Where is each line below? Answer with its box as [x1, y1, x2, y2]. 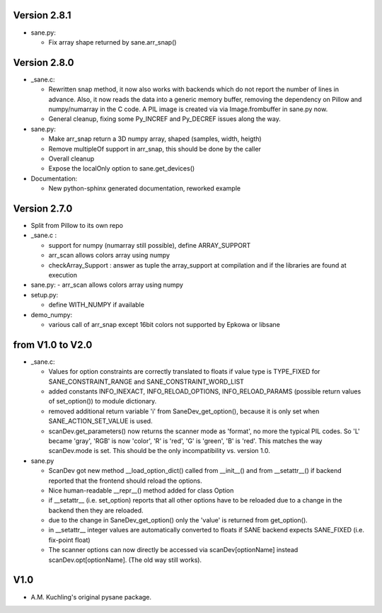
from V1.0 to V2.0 [13, 338, 93, 350]
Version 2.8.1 [13, 9, 71, 21]
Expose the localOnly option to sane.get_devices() [48, 164, 195, 173]
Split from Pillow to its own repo [30, 222, 124, 230]
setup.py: [30, 290, 59, 299]
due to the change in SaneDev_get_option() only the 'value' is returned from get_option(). [48, 516, 308, 525]
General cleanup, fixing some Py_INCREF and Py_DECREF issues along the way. [48, 115, 281, 123]
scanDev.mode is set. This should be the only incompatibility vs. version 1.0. [48, 447, 270, 455]
